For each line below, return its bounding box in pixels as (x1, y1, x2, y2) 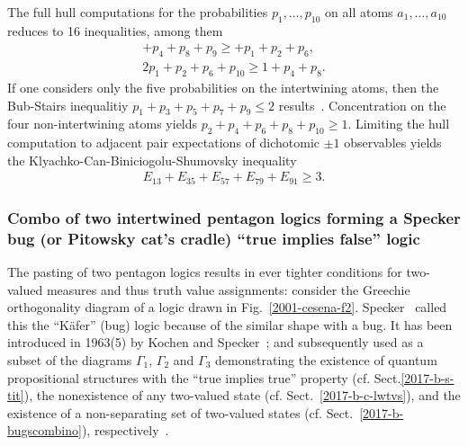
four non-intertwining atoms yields (7, 114, 198, 133)
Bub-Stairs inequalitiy (7, 95, 129, 114)
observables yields (344, 133, 442, 152)
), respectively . (81, 421, 169, 440)
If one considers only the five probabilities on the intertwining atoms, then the (7, 78, 439, 97)
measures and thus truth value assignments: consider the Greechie (46, 280, 410, 299)
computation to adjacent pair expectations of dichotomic (7, 133, 320, 152)
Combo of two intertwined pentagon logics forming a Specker (7, 206, 461, 228)
